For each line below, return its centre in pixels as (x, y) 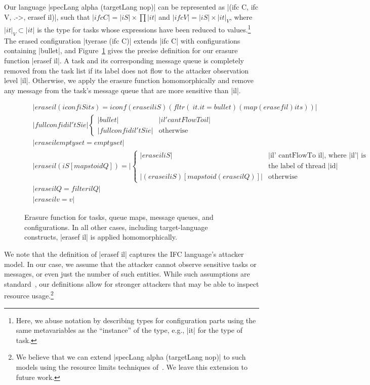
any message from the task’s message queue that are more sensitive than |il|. (122, 90)
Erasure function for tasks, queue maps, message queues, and (119, 217)
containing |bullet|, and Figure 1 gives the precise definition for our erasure (121, 50)
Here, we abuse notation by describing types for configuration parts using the (136, 320)
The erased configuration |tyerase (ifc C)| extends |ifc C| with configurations (122, 40)
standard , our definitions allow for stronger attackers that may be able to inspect (132, 283)
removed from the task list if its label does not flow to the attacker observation (127, 70)
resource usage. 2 (29, 295)
